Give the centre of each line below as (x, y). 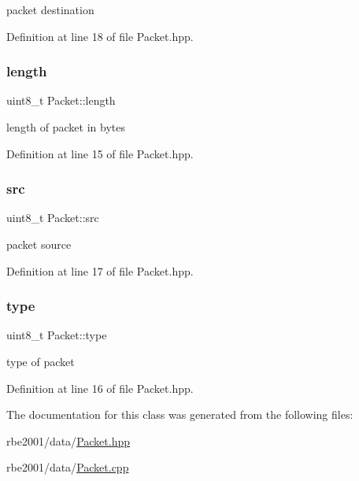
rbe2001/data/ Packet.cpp (68, 467)
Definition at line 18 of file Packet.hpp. (100, 36)
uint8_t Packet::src (53, 218)
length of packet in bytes (66, 127)
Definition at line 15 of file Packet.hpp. (100, 153)
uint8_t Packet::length (61, 100)
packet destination (50, 9)
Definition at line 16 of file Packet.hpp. (100, 388)
